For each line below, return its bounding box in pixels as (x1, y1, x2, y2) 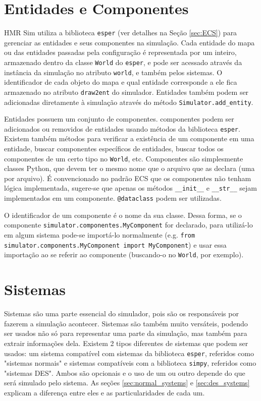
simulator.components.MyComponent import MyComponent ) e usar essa (4, 239, 227, 250)
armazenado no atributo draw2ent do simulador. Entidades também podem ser (4, 86, 249, 97)
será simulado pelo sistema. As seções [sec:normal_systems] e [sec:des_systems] (4, 377, 250, 388)
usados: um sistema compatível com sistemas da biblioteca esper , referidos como (4, 348, 254, 358)
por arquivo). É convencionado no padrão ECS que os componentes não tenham (4, 173, 251, 183)
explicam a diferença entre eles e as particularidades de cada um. (4, 387, 205, 397)
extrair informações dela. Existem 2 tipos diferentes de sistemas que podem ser (4, 337, 248, 348)
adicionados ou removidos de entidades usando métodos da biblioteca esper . (4, 123, 240, 134)
